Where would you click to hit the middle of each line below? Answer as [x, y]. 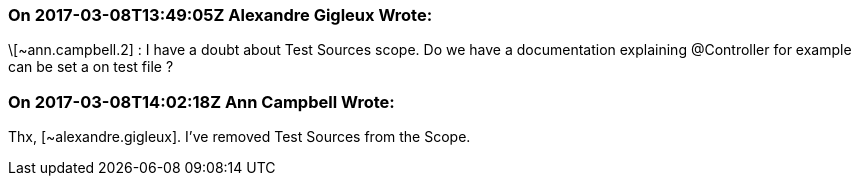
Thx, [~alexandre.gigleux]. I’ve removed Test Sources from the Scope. [239, 137]
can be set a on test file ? [91, 67]
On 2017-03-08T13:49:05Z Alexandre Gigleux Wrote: [220, 15]
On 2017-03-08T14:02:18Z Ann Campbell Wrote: [201, 101]
